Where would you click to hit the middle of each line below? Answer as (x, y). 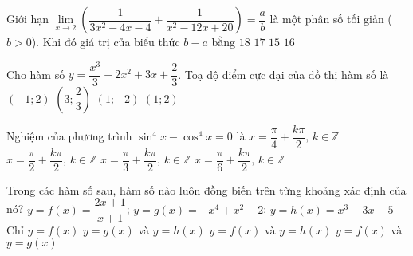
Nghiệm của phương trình (69, 136)
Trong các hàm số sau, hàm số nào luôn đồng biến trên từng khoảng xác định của (206, 189)
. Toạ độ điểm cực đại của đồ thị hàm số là (283, 74)
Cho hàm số (36, 74)
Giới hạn (28, 18)
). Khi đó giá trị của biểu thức (106, 41)
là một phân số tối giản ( (331, 18)
